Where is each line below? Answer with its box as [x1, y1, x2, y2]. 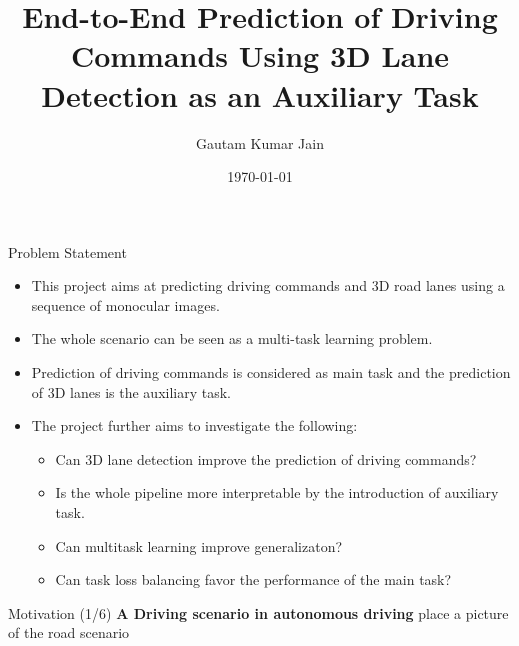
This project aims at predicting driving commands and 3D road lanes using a [31, 275, 505, 296]
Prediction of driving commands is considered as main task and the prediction [31, 362, 511, 383]
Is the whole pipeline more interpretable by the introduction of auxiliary [55, 482, 499, 503]
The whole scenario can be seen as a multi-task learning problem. [31, 328, 433, 349]
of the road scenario [8, 622, 130, 643]
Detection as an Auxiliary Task [41, 74, 479, 115]
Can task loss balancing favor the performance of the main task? [55, 569, 452, 590]
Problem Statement [8, 241, 127, 262]
